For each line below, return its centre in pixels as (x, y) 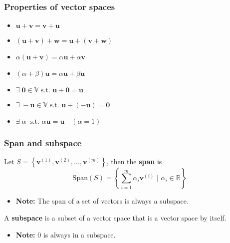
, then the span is (134, 161)
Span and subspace (43, 143)
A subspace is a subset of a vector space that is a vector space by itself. (115, 218)
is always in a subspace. (79, 234)
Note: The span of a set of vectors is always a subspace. (102, 201)
